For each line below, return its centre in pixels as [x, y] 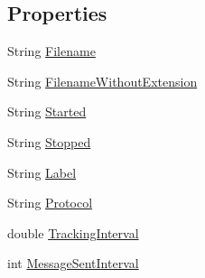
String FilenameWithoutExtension [102, 81]
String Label [42, 172]
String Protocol [50, 203]
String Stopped [49, 141]
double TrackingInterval [73, 232]
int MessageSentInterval [73, 263]
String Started [47, 111]
